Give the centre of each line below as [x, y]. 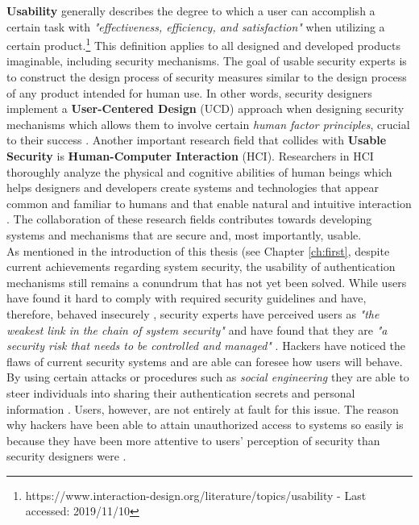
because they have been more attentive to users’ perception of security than [193, 440]
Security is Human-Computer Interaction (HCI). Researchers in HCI [190, 156]
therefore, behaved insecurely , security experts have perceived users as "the [193, 313]
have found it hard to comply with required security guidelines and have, [187, 298]
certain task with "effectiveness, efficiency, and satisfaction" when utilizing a [196, 26]
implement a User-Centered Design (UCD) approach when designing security [205, 108]
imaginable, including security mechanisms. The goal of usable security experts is [207, 61]
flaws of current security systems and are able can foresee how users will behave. [205, 361]
